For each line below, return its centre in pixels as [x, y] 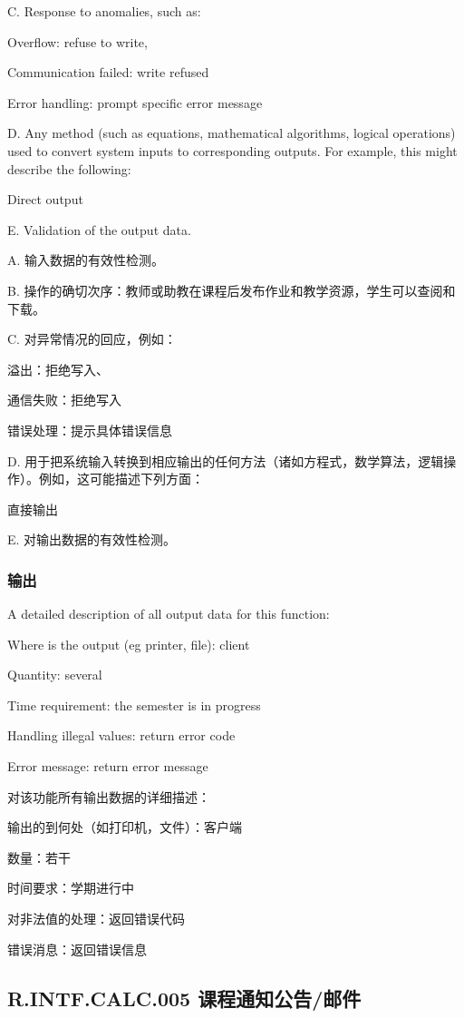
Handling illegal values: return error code [121, 735]
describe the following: [69, 168]
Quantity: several [55, 675]
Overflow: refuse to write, [77, 41]
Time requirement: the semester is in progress [134, 705]
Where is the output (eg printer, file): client [129, 644]
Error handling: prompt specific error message [135, 102]
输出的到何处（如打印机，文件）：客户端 [125, 827]
